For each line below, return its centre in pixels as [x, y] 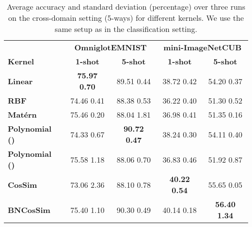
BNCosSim [29, 210]
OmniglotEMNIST [110, 47]
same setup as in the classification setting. [126, 29]
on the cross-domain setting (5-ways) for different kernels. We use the [126, 18]
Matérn [22, 114]
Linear [20, 81]
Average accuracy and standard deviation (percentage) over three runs [126, 7]
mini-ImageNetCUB [203, 47]
